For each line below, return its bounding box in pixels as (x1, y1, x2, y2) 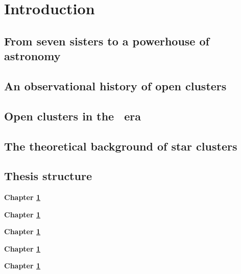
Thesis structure (4, 168, 92, 184)
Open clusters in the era (4, 108, 141, 123)
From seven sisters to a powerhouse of (4, 33, 209, 48)
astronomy (4, 48, 61, 64)
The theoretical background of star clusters (4, 138, 237, 154)
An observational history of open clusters (4, 78, 227, 93)
